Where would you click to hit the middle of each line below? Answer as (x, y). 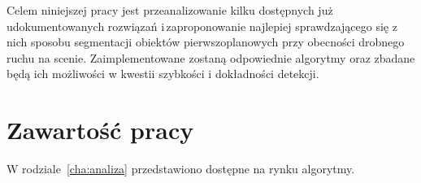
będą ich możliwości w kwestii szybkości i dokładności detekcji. (163, 74)
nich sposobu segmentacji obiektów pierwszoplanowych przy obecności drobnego (206, 42)
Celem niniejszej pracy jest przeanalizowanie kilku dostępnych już (170, 10)
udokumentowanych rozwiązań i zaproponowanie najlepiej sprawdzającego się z (202, 26)
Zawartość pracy (100, 130)
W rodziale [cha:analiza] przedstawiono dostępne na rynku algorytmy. (181, 169)
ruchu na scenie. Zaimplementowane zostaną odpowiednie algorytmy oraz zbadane (211, 57)
